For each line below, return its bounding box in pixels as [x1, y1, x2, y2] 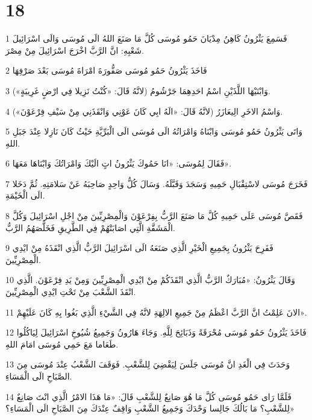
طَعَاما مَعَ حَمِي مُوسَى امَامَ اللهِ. [5, 337, 119, 350]
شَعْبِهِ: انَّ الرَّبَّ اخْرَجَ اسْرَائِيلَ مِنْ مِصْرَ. [5, 43, 144, 56]
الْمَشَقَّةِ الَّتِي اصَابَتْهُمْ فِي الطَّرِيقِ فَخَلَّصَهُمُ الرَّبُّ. [5, 221, 175, 234]
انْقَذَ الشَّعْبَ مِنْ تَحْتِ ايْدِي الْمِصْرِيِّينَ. [5, 285, 136, 298]
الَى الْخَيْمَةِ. [5, 189, 45, 202]
